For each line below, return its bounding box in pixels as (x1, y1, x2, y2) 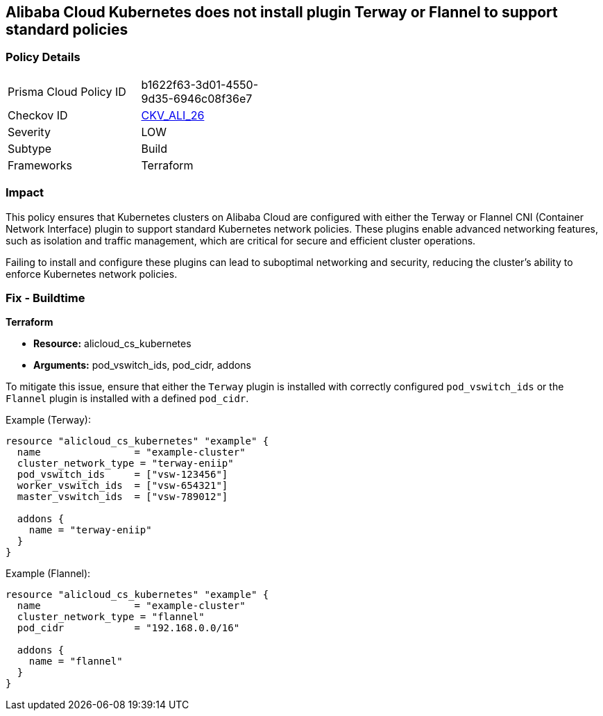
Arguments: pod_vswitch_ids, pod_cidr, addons (33, 359, 251, 372)
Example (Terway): (6, 414, 91, 426)
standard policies (6, 21, 128, 38)
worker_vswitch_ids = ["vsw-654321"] (17, 480, 228, 492)
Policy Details (6, 50, 80, 65)
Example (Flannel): (6, 567, 91, 580)
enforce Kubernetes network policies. (6, 267, 178, 280)
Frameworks (8, 158, 72, 172)
